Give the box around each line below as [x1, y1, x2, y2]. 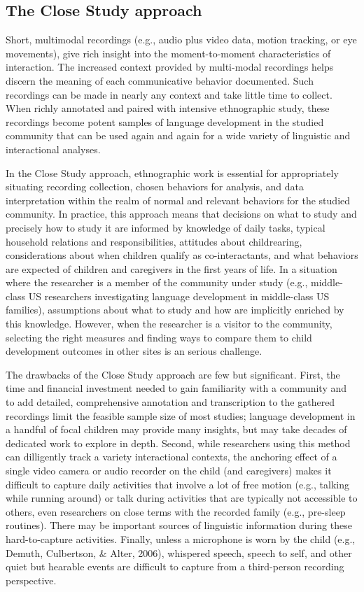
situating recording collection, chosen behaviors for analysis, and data [6, 179, 304, 194]
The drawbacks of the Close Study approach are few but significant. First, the [6, 367, 340, 381]
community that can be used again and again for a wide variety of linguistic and [6, 128, 351, 143]
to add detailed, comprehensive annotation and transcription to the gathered [6, 395, 335, 409]
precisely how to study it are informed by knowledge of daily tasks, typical [6, 220, 325, 234]
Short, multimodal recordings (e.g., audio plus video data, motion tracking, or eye [6, 32, 357, 47]
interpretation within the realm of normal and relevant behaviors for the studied [6, 192, 351, 207]
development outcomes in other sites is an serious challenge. [6, 344, 262, 358]
